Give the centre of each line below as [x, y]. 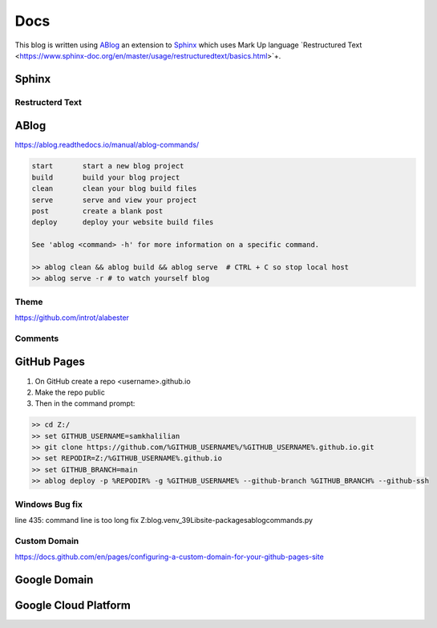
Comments [37, 338]
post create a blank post [97, 211]
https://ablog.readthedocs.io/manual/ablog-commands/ [107, 145]
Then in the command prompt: [85, 403]
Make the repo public [70, 392]
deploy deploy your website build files [123, 222]
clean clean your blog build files [114, 189]
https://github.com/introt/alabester [72, 318]
